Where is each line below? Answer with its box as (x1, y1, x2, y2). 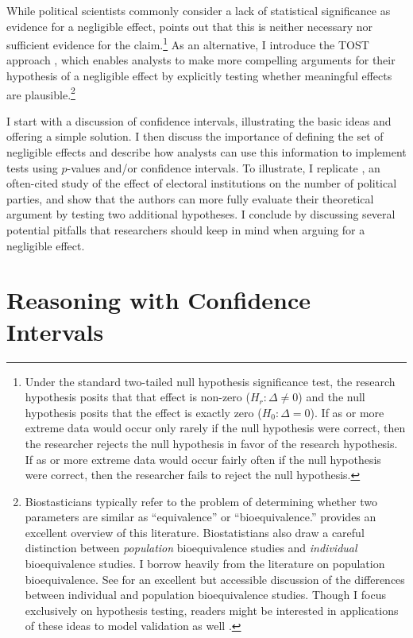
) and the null (298, 389, 365, 405)
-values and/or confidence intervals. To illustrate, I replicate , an (67, 159, 380, 176)
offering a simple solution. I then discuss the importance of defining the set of (6, 128, 384, 145)
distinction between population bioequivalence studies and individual (25, 539, 357, 556)
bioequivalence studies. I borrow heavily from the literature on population (25, 555, 385, 572)
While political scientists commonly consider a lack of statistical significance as (6, 2, 391, 18)
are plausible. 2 (6, 83, 75, 102)
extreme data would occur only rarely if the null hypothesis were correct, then (25, 420, 406, 436)
